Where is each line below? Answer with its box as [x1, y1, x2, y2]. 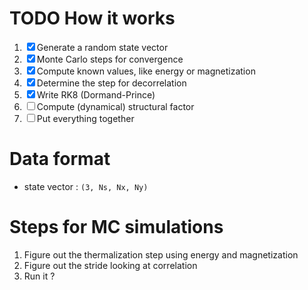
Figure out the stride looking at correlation [23, 259, 198, 271]
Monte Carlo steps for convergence [36, 53, 184, 65]
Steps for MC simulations [9, 216, 224, 239]
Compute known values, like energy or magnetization [36, 65, 256, 77]
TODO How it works [9, 7, 176, 30]
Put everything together [36, 112, 135, 124]
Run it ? [23, 270, 56, 282]
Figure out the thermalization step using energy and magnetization [23, 248, 299, 261]
